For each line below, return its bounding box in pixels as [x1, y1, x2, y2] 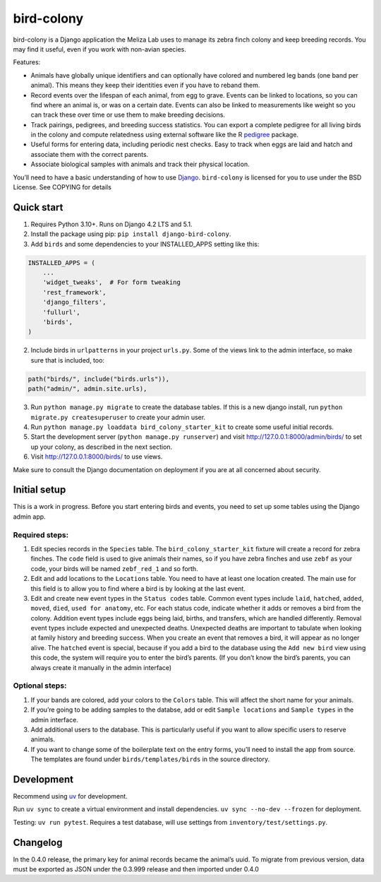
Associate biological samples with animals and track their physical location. [30, 160, 250, 169]
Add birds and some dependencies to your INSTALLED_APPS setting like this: [30, 240, 260, 248]
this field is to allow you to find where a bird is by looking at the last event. [30, 584, 246, 593]
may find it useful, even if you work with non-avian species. [13, 45, 187, 53]
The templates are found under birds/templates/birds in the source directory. [30, 755, 270, 763]
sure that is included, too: [30, 355, 105, 364]
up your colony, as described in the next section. [30, 442, 173, 451]
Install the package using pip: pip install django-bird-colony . [30, 230, 231, 238]
